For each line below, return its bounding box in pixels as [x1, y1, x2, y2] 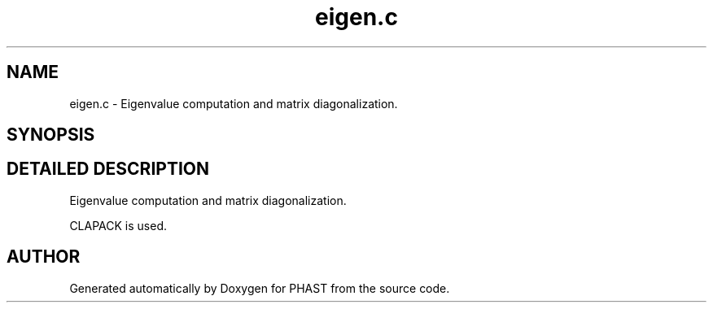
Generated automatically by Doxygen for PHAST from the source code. [69, 281, 450, 295]
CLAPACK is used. [69, 218, 168, 233]
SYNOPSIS [7, 124, 95, 146]
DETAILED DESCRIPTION [7, 159, 210, 180]
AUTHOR [7, 246, 81, 268]
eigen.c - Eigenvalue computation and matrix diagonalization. [69, 96, 398, 111]
